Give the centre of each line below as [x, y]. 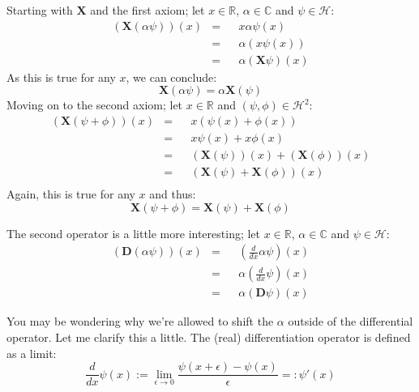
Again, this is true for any [71, 194]
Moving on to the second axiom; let [95, 105]
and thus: [173, 194]
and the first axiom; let [148, 10]
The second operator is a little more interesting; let [134, 233]
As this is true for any [61, 77]
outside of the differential [351, 321]
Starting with [40, 10]
